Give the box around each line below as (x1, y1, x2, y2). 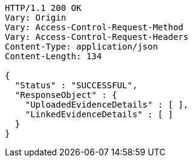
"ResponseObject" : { (15, 90, 117, 100)
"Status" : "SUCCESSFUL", (15, 80, 138, 90)
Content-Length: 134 (5, 51, 102, 61)
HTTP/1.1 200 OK (5, 3, 82, 13)
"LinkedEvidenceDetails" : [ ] (25, 109, 174, 119)
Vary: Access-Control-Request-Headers (5, 32, 189, 42)
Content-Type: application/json (5, 42, 158, 51)
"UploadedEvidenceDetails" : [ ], (25, 100, 189, 109)
